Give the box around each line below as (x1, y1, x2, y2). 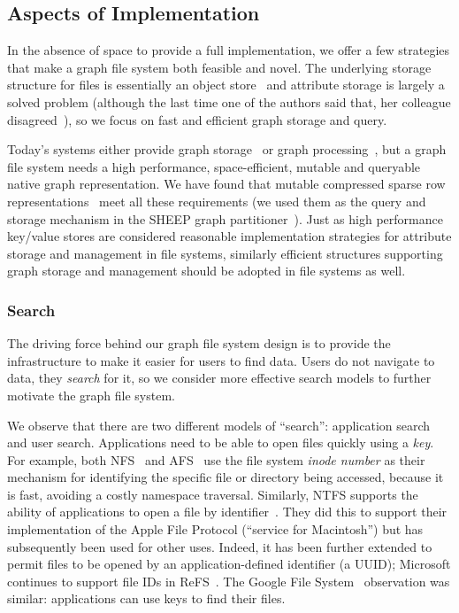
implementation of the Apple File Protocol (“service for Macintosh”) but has (7, 520, 424, 539)
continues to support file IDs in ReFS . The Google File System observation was (7, 571, 450, 590)
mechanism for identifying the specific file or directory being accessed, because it (7, 468, 444, 486)
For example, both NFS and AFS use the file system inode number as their (7, 450, 425, 469)
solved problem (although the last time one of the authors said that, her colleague (7, 92, 451, 111)
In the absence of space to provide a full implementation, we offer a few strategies (7, 41, 450, 59)
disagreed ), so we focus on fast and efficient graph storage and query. (7, 110, 387, 128)
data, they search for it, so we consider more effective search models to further (7, 369, 432, 387)
